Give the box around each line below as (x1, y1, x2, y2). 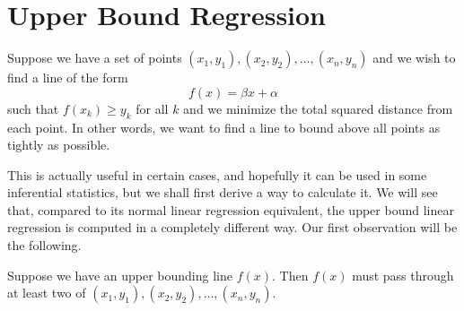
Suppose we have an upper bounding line (7, 265, 232, 284)
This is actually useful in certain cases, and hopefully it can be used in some (7, 165, 427, 184)
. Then (272, 265, 309, 284)
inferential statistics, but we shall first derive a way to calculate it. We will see (7, 183, 438, 202)
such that (7, 99, 59, 117)
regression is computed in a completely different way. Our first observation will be (7, 218, 458, 237)
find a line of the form (7, 68, 128, 87)
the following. (7, 236, 82, 255)
